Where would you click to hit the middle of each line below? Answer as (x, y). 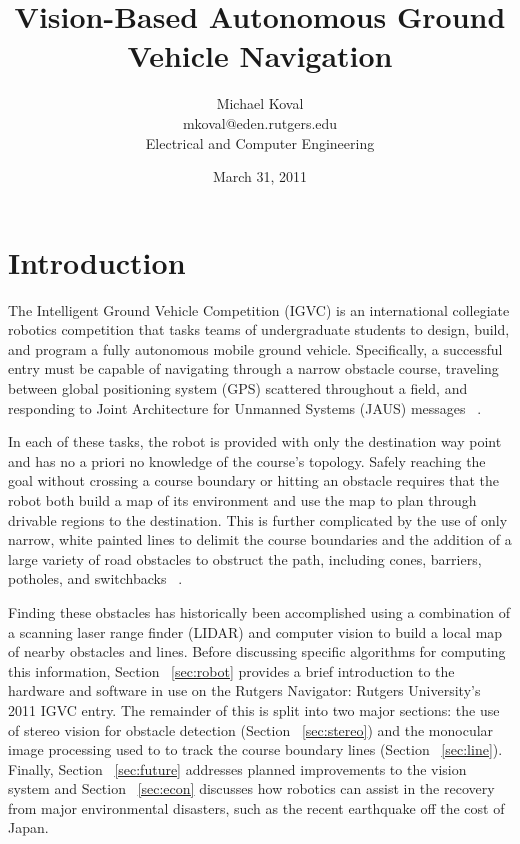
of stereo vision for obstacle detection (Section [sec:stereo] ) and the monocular (251, 729)
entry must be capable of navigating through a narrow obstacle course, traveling (253, 368)
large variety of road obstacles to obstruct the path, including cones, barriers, (245, 558)
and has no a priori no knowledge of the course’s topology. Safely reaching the (247, 460)
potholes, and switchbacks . (95, 578)
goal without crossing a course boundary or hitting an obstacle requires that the (254, 480)
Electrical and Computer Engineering (260, 142)
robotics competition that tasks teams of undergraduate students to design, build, (259, 329)
